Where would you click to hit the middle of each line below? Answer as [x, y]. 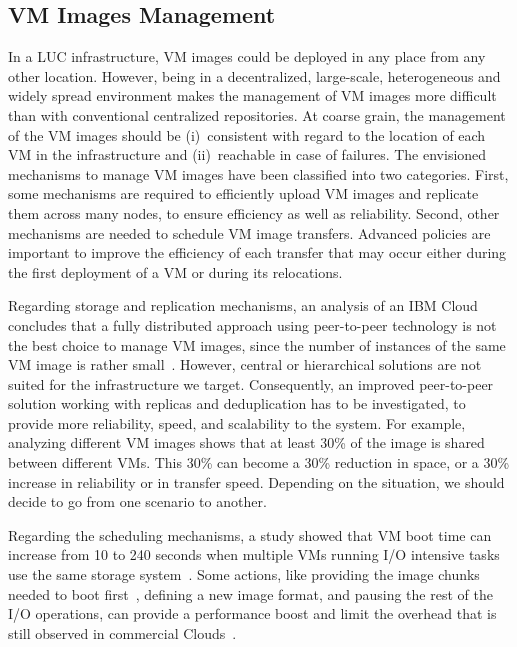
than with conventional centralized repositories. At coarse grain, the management [257, 114]
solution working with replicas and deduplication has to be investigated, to [237, 403]
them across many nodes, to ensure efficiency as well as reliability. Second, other [254, 212]
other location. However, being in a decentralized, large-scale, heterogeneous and [254, 75]
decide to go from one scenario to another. [137, 501]
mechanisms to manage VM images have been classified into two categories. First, [258, 173]
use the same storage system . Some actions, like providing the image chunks [244, 574]
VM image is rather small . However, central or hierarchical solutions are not [245, 364]
